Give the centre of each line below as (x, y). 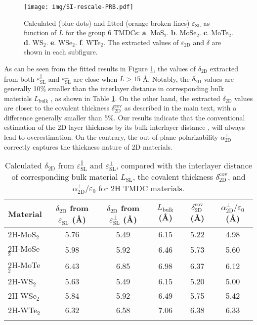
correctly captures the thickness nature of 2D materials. (88, 146)
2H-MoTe (24, 265)
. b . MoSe (182, 32)
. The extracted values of (141, 42)
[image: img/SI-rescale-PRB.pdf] (79, 7)
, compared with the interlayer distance (184, 165)
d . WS (34, 42)
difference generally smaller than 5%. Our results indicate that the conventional (125, 117)
